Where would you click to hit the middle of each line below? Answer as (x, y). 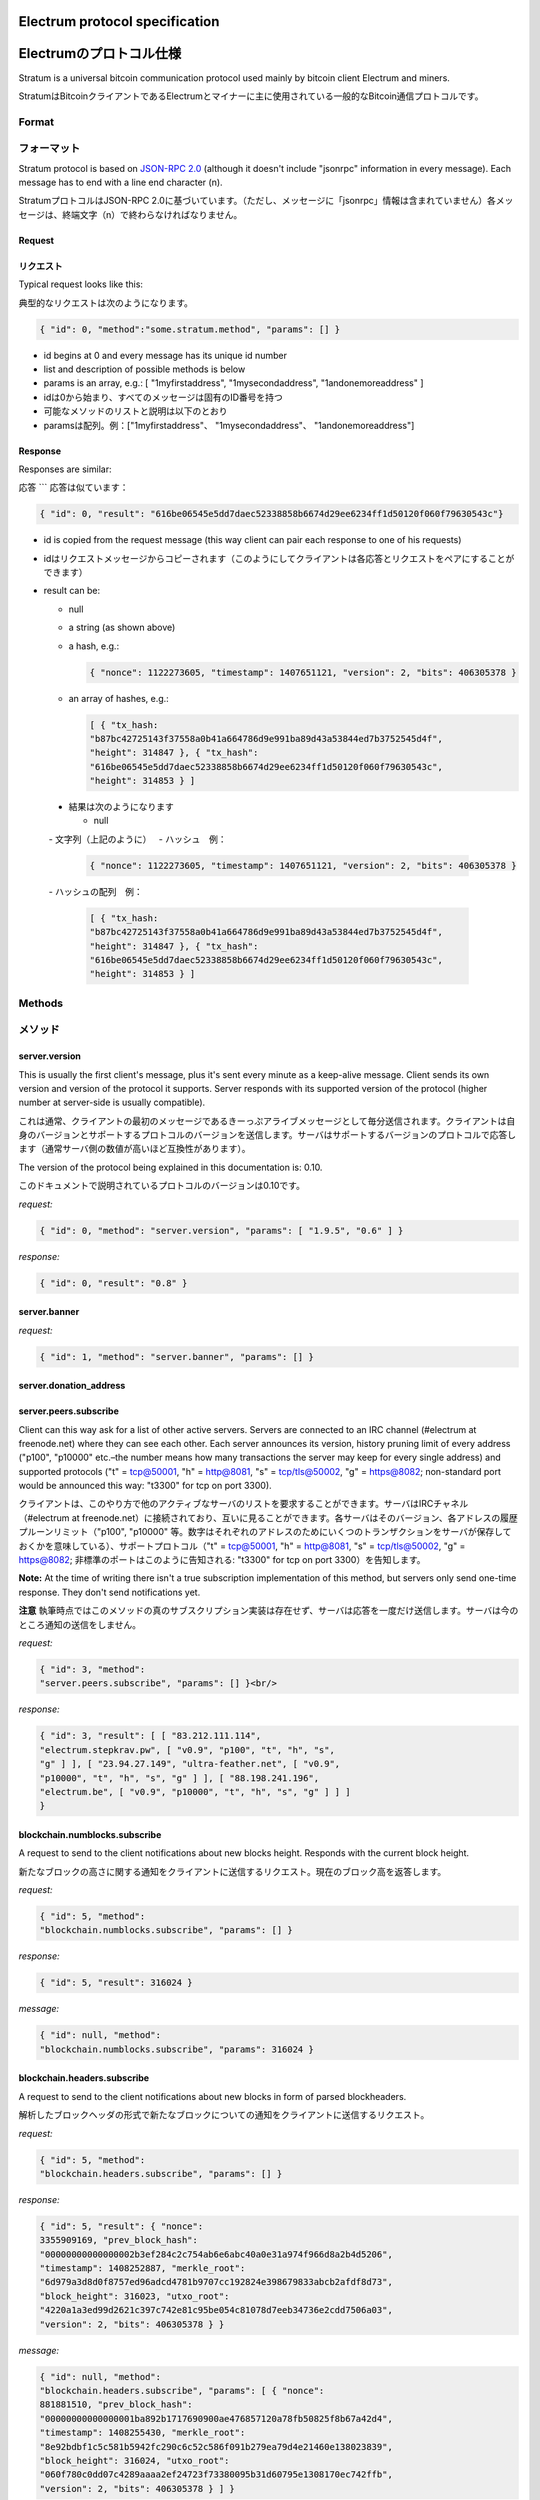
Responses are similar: (65, 469)
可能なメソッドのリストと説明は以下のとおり (135, 411)
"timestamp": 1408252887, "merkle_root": (142, 2268)
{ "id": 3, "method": (92, 1669)
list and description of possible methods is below (144, 369)
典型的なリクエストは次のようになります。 (106, 302)
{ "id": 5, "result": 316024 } (116, 1983)
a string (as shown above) (122, 627)
